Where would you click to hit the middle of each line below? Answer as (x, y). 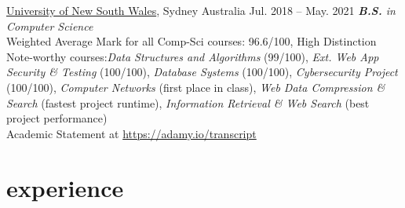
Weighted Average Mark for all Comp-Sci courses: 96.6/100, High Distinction (192, 41)
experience (65, 187)
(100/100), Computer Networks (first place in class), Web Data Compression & (196, 87)
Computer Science (50, 26)
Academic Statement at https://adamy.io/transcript (131, 133)
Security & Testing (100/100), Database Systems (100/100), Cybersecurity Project (202, 72)
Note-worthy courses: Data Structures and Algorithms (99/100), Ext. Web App (193, 56)
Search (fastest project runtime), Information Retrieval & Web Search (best (188, 102)
